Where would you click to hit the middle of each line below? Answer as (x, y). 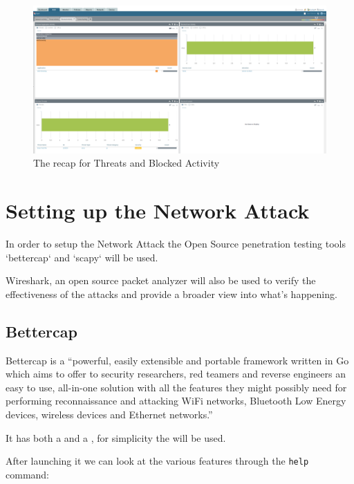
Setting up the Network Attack (158, 211)
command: (27, 474)
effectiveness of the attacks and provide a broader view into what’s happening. (171, 294)
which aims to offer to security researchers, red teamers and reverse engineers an (176, 374)
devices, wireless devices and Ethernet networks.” (109, 414)
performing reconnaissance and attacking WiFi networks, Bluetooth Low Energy (176, 401)
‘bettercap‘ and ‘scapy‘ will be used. (82, 257)
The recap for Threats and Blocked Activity (127, 163)
